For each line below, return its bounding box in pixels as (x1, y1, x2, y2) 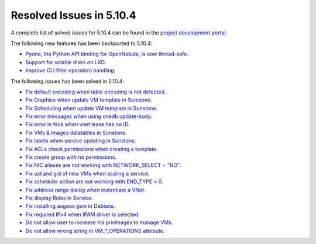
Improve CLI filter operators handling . (25, 67, 116, 74)
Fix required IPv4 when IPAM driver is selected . (25, 211, 140, 218)
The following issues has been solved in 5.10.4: (11, 78, 124, 85)
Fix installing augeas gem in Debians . (25, 203, 115, 210)
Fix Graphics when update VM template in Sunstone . (25, 96, 152, 103)
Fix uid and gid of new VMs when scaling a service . (25, 170, 150, 177)
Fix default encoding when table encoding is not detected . (25, 88, 166, 95)
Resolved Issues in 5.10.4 (11, 9, 137, 22)
